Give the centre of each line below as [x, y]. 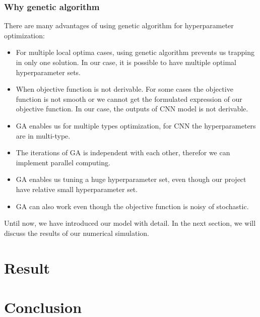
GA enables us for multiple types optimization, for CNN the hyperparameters [136, 125]
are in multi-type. [43, 135]
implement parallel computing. [63, 162]
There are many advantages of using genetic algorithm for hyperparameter [119, 25]
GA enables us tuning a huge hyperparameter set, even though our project [131, 179]
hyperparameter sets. [48, 72]
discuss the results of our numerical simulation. [77, 233]
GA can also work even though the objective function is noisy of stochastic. [132, 206]
